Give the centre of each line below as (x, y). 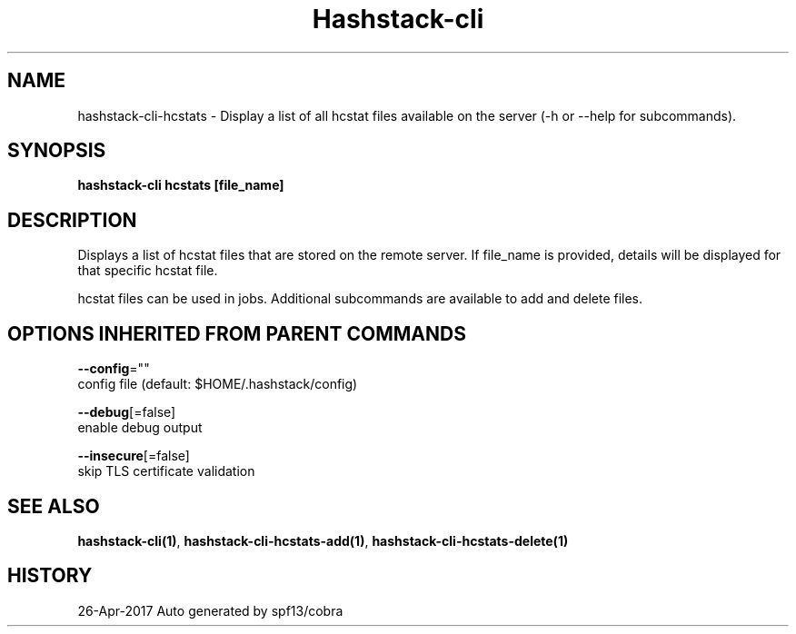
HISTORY (50, 576)
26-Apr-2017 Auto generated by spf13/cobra (210, 610)
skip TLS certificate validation (166, 471)
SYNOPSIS (57, 151)
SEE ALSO (54, 506)
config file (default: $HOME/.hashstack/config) (218, 384)
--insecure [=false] (134, 456)
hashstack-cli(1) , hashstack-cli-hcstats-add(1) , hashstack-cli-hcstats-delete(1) (323, 540)
